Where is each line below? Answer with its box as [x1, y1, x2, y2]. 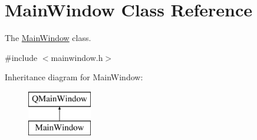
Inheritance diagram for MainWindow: [5, 71, 143, 83]
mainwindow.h [51, 51, 103, 63]
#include [5, 51, 38, 63]
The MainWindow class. [5, 32, 91, 44]
